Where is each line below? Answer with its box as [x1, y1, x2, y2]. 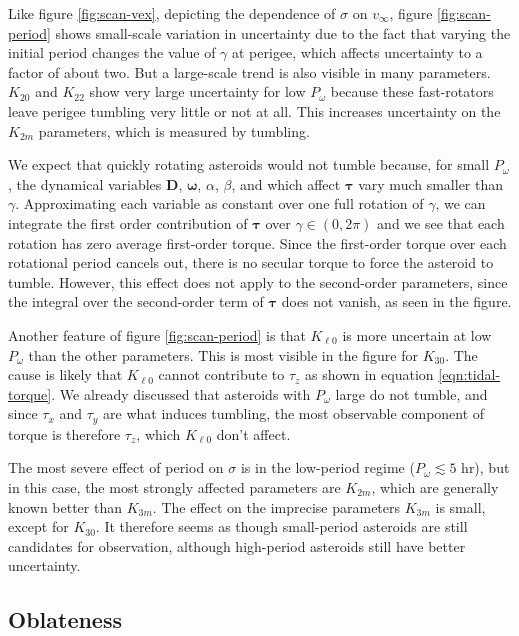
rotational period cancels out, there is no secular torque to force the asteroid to [8, 252, 494, 273]
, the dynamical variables [8, 173, 162, 194]
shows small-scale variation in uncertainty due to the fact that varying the [55, 22, 511, 43]
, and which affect [231, 173, 341, 194]
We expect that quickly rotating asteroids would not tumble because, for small [8, 154, 490, 175]
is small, [435, 496, 486, 517]
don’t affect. [216, 423, 291, 444]
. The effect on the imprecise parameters [152, 496, 401, 517]
